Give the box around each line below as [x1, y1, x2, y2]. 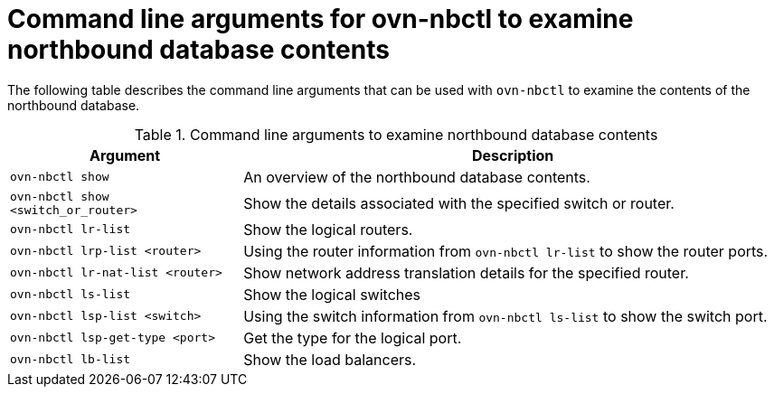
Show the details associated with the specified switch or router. [243, 193, 675, 212]
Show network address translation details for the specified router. [243, 263, 689, 282]
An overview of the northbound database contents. [243, 167, 590, 186]
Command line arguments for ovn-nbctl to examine [7, 4, 634, 34]
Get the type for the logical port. [243, 328, 462, 347]
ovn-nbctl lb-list [10, 352, 131, 367]
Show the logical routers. [243, 220, 413, 239]
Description [471, 145, 554, 164]
